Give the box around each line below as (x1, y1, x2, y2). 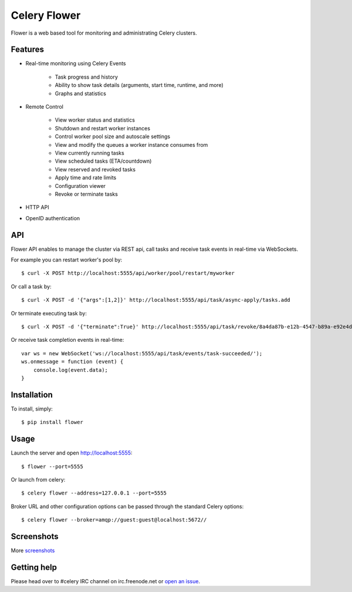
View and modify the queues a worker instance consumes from (55, 141, 208, 148)
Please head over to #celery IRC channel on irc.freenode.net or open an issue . (11, 577, 201, 584)
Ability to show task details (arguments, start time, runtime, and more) (55, 82, 224, 89)
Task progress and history (55, 73, 119, 80)
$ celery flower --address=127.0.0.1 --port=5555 (21, 490, 167, 496)
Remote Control (25, 103, 64, 110)
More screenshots (11, 547, 55, 554)
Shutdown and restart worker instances (55, 125, 151, 132)
